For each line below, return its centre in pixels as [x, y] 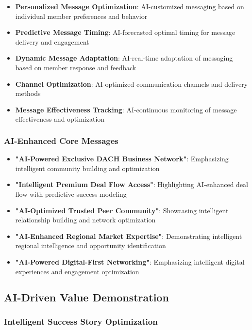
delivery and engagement [52, 41]
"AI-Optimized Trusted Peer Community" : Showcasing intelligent [122, 210]
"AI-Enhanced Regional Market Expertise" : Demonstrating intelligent [129, 236]
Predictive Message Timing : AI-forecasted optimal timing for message [125, 32]
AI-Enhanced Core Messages [61, 140]
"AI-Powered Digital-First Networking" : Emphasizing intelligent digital [130, 261]
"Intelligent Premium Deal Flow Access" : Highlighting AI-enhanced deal [132, 184]
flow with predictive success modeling [71, 194]
